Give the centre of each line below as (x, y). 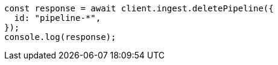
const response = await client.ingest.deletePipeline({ (139, 8)
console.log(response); (60, 37)
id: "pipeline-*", (58, 18)
